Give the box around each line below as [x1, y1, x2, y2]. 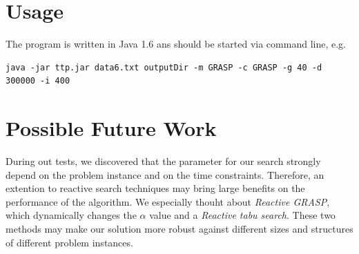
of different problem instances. [6, 235, 133, 249]
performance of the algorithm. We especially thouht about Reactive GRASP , [6, 194, 330, 208]
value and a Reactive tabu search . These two [149, 208, 336, 222]
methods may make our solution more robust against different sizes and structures [6, 222, 353, 235]
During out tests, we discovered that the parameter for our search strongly [6, 154, 321, 168]
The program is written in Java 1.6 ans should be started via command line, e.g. [6, 37, 346, 51]
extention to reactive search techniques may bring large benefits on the [6, 181, 305, 195]
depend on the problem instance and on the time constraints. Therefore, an [6, 167, 324, 182]
